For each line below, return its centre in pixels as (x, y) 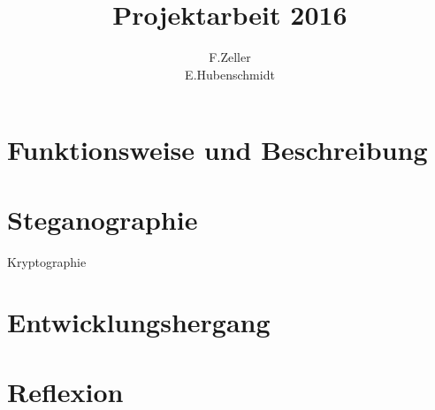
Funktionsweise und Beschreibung (217, 150)
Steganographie (103, 219)
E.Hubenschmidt (230, 74)
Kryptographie (47, 261)
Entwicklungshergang (139, 322)
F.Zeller (230, 57)
